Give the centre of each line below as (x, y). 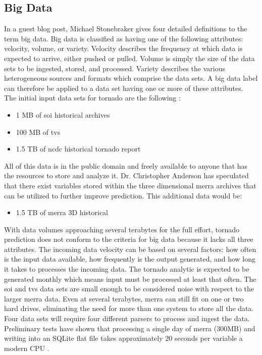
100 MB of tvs (38, 132)
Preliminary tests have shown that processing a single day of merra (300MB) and (130, 328)
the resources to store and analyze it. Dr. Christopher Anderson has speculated (126, 175)
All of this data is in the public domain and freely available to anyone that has (126, 165)
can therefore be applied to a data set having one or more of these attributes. (124, 88)
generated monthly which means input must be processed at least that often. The (130, 278)
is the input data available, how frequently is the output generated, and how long (130, 259)
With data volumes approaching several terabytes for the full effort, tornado (122, 229)
